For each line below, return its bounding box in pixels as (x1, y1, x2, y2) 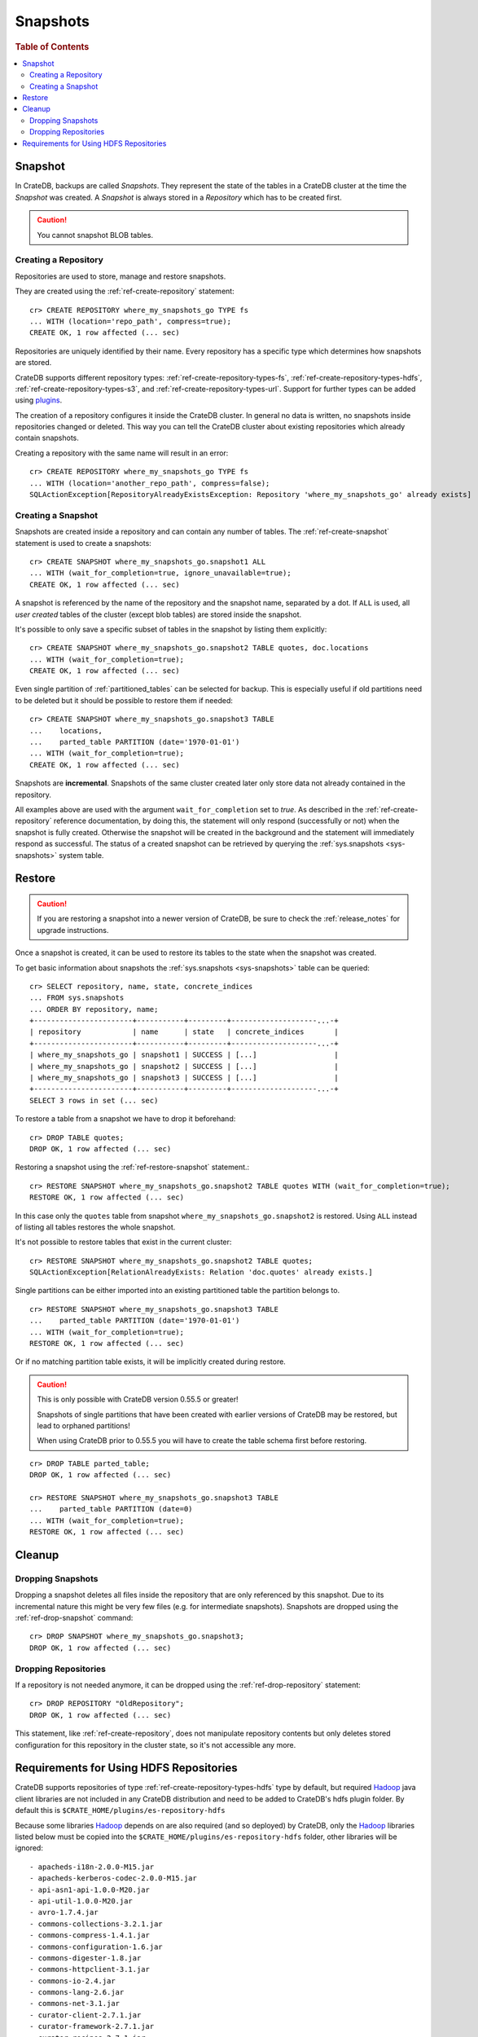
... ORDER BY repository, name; (29, 1005, 159, 1014)
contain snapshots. (15, 433, 79, 443)
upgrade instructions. (37, 925, 109, 935)
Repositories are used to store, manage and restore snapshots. (15, 271, 226, 281)
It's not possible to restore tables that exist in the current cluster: (15, 1237, 232, 1247)
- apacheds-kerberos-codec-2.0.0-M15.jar (29, 1874, 197, 1883)
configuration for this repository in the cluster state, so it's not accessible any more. (15, 1740, 296, 1749)
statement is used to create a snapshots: (15, 538, 152, 548)
